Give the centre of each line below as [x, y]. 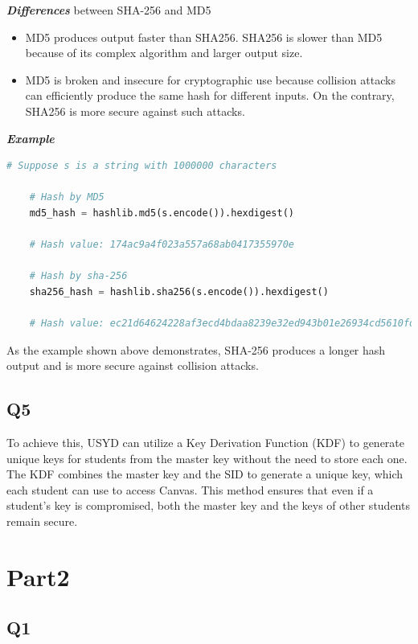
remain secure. [42, 521]
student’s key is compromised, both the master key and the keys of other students [208, 505]
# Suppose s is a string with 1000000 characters [142, 166]
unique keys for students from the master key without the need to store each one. [207, 458]
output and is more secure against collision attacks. [133, 365]
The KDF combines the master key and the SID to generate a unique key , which [205, 474]
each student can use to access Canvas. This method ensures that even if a [190, 489]
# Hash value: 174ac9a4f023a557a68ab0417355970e [162, 245]
